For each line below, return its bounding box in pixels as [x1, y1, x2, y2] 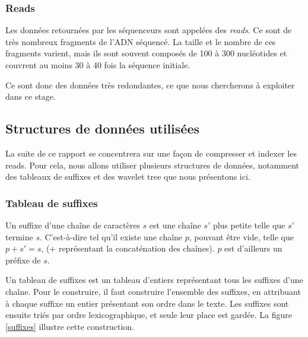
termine [5, 230, 33, 243]
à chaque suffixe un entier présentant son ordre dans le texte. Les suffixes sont [5, 297, 289, 309]
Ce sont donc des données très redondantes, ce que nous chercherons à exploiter [5, 78, 295, 91]
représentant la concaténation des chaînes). [58, 242, 215, 255]
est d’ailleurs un [224, 242, 282, 255]
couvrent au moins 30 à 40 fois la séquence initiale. [5, 59, 190, 71]
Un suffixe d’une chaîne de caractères [5, 218, 140, 231]
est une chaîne [149, 218, 201, 231]
